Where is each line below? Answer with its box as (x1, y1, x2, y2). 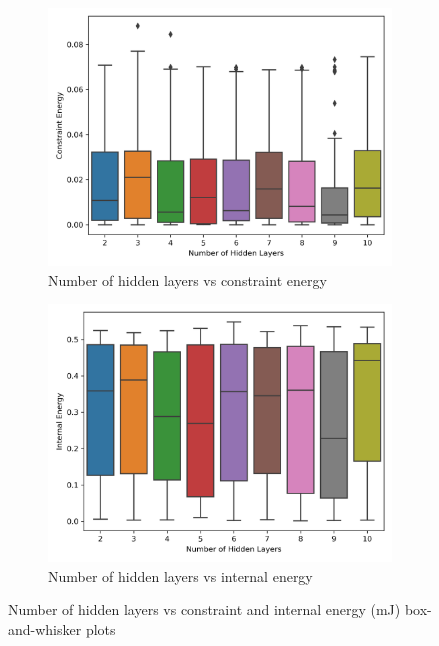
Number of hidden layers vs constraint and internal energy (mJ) (8, 599, 401, 620)
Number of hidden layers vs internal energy (48, 565, 313, 586)
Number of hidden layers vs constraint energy (48, 269, 327, 290)
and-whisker (8, 618, 82, 639)
